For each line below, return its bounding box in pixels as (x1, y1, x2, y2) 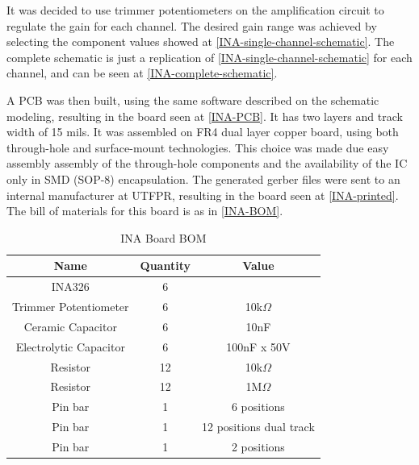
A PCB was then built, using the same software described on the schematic (6, 91, 379, 108)
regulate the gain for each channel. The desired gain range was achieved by (6, 17, 377, 34)
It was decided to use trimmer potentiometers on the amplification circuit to (6, 2, 384, 18)
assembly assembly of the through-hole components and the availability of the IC (6, 155, 408, 172)
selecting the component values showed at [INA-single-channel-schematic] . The (6, 33, 395, 50)
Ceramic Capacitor (23, 318, 117, 334)
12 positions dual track (201, 418, 315, 435)
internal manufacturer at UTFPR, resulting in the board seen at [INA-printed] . (6, 186, 399, 203)
